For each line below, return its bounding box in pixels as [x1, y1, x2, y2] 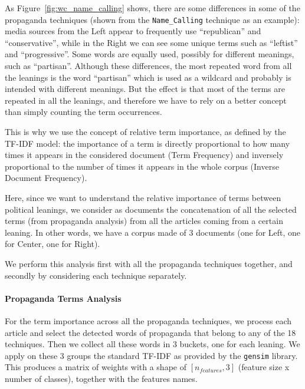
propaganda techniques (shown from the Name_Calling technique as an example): [5, 13, 300, 25]
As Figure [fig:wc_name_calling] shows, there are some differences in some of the [5, 2, 300, 14]
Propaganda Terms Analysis [5, 292, 122, 304]
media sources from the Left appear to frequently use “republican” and [5, 25, 261, 37]
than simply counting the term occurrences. [5, 106, 162, 118]
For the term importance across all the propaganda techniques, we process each [5, 314, 292, 327]
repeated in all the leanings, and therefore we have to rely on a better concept [5, 94, 287, 106]
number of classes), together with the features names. [5, 372, 198, 384]
